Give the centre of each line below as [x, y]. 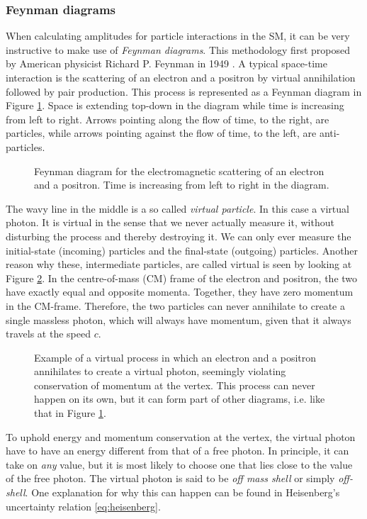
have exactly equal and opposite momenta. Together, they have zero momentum [180, 292]
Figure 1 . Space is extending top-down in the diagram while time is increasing [175, 105]
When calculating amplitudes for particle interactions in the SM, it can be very [178, 36]
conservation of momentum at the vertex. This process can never [175, 385]
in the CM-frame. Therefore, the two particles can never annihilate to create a [175, 305]
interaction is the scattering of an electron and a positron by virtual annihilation [181, 77]
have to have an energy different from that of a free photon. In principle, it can [177, 451]
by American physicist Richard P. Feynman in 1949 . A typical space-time [166, 63]
